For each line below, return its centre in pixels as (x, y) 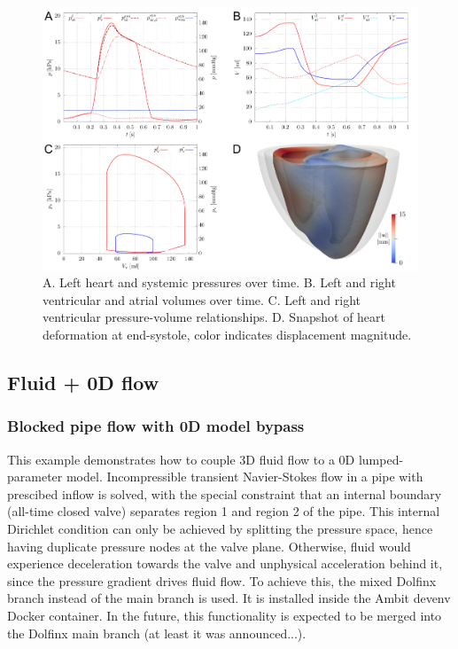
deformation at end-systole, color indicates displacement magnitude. (227, 335)
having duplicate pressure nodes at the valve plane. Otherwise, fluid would (209, 546)
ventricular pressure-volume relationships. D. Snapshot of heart (214, 317)
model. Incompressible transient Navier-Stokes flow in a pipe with (245, 477)
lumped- (381, 459)
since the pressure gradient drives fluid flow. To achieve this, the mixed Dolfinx (222, 580)
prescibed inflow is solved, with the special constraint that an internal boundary (225, 493)
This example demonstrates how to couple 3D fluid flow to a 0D (181, 459)
